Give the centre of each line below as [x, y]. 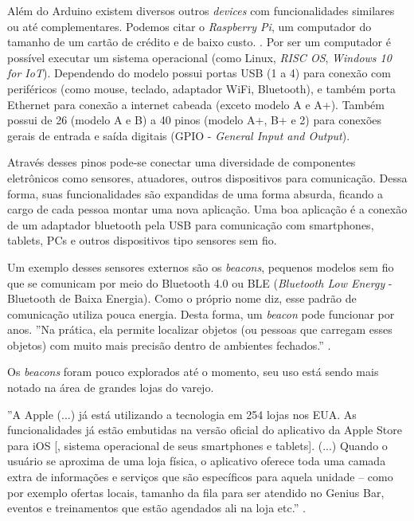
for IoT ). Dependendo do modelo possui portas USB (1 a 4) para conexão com [199, 73]
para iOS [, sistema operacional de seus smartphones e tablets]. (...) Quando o [197, 445]
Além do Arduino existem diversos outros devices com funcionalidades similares [201, 10]
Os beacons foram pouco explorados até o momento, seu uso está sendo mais [193, 372]
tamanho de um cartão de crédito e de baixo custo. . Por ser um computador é [199, 42]
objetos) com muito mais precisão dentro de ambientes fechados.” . [169, 345]
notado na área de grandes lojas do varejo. [111, 388]
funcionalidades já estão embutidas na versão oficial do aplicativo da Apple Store [205, 430]
